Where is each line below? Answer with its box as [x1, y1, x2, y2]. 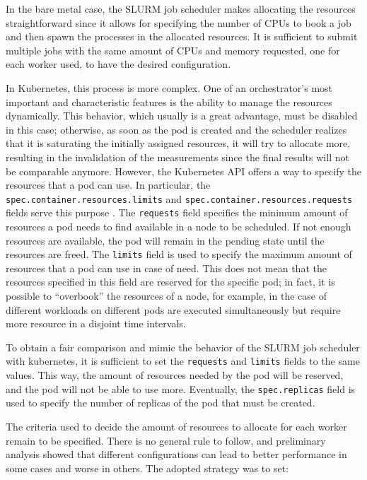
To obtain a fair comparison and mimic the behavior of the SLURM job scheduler [6, 339, 360, 354]
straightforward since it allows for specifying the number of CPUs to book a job [6, 15, 351, 30]
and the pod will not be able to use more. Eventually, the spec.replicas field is [6, 381, 356, 396]
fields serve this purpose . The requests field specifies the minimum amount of [6, 205, 348, 220]
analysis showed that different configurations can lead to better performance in [6, 447, 347, 462]
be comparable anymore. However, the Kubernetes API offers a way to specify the [6, 163, 362, 178]
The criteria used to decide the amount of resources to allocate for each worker [6, 418, 347, 433]
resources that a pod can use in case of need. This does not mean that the [6, 260, 327, 275]
